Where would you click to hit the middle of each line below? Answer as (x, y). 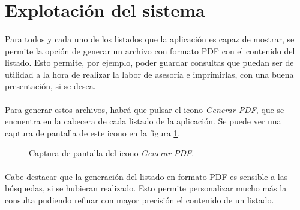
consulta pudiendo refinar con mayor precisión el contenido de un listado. (139, 200)
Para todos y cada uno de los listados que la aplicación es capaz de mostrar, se (150, 39)
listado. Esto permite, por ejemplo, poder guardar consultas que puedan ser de (149, 63)
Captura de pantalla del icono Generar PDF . (112, 153)
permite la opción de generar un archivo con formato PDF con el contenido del (150, 51)
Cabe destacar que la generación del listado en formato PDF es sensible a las (146, 176)
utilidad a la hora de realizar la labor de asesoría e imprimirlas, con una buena (149, 74)
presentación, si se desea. (50, 86)
